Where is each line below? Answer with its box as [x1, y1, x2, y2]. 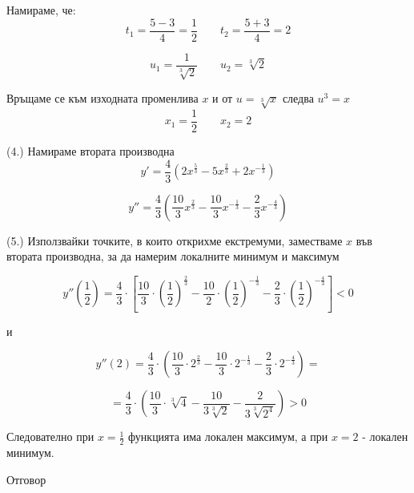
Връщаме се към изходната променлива [6, 90, 199, 107]
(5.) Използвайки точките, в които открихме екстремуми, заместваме [6, 232, 343, 249]
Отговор [6, 471, 46, 487]
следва [282, 90, 314, 107]
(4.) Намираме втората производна [6, 142, 175, 159]
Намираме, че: [6, 2, 76, 18]
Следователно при [6, 428, 94, 445]
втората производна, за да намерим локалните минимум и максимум [6, 248, 340, 265]
